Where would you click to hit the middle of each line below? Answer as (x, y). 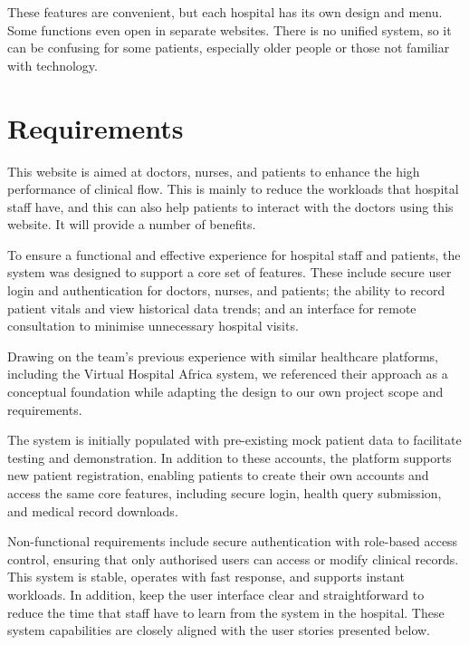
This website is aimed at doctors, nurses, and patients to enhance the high (214, 171)
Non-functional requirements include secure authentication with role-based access (233, 541)
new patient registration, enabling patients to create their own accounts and (218, 475)
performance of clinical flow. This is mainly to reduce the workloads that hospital (233, 189)
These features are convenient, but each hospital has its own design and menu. (225, 12)
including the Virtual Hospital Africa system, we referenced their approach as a (228, 374)
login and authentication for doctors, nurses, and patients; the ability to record (226, 290)
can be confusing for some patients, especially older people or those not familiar (229, 48)
